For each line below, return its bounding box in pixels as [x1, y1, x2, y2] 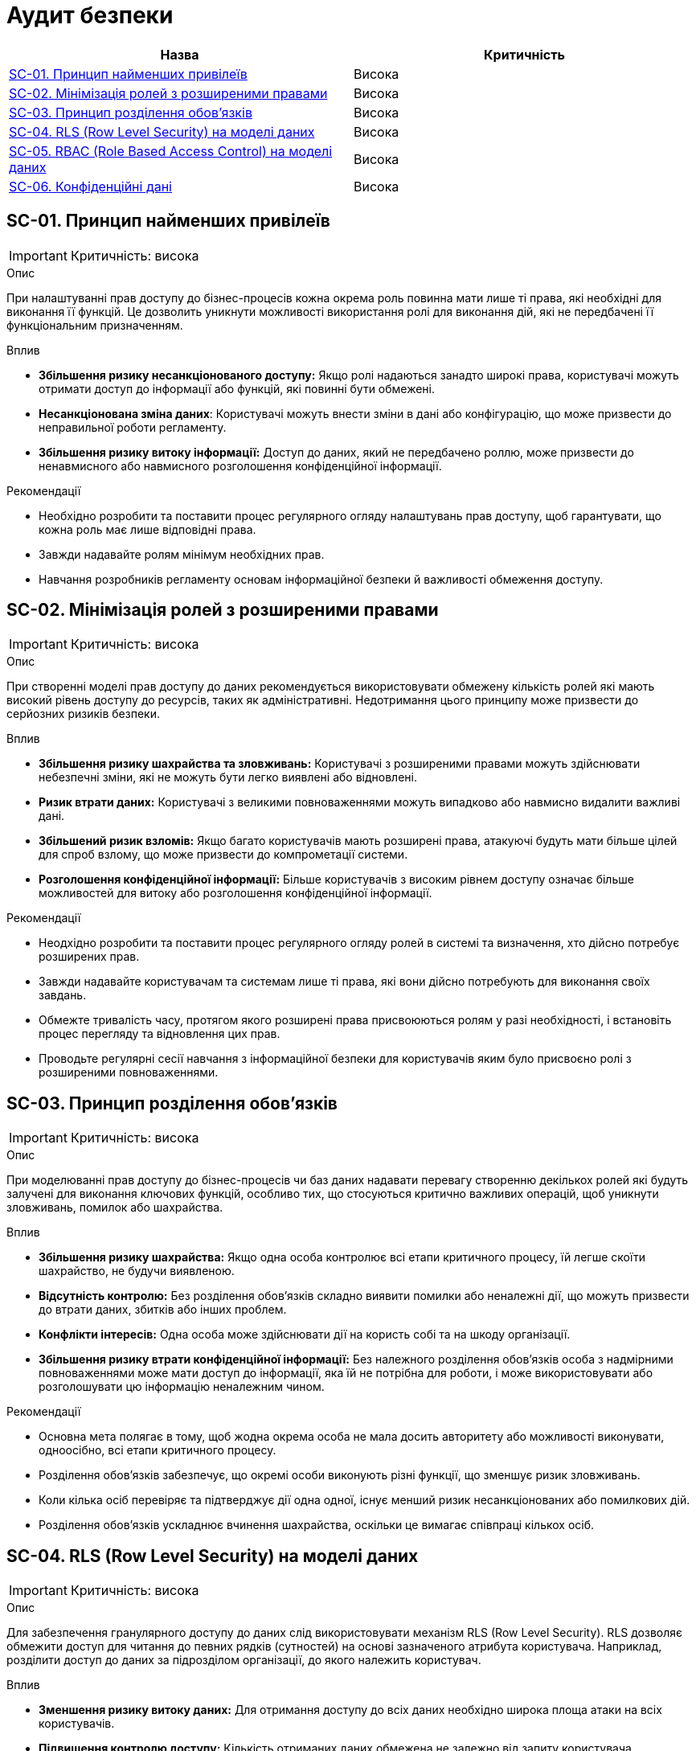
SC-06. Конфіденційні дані [9, 178, 172, 195]
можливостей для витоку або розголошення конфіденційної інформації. [39, 886, 432, 900]
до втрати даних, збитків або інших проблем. [39, 1302, 287, 1317]
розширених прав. [39, 949, 140, 964]
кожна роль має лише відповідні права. [39, 522, 256, 536]
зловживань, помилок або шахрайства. [6, 1200, 223, 1215]
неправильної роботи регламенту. [39, 420, 227, 434]
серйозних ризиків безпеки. [6, 707, 160, 721]
